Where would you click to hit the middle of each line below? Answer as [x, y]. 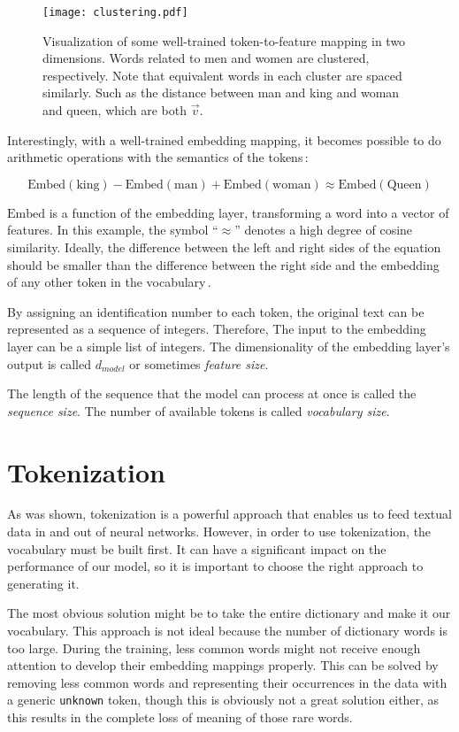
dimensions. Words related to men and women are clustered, [206, 58]
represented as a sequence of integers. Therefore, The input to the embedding [217, 329]
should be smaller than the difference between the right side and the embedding [223, 264]
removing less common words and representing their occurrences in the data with [227, 682]
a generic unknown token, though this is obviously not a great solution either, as [223, 700]
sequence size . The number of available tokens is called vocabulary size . [199, 410]
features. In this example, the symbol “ [113, 230]
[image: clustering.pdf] [115, 12]
